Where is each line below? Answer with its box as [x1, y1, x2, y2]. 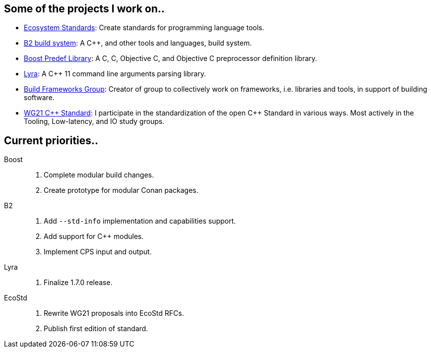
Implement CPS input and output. [44, 247, 152, 256]
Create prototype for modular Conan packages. [44, 186, 198, 195]
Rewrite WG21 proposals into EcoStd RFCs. [44, 309, 184, 318]
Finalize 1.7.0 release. [44, 278, 113, 287]
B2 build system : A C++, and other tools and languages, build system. [24, 39, 252, 48]
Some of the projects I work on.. [4, 2, 165, 15]
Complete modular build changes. [44, 171, 154, 179]
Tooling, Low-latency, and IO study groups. [24, 117, 165, 126]
